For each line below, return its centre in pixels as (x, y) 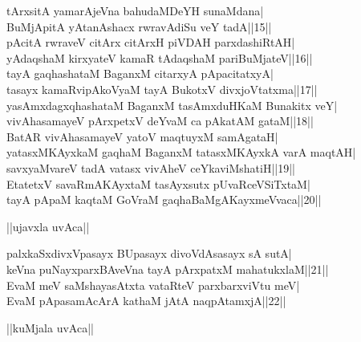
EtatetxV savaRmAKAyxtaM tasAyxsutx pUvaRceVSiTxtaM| (158, 183)
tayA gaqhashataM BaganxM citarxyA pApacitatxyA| (140, 73)
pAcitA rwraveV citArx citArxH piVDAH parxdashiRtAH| (151, 42)
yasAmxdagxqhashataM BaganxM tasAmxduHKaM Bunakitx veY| (172, 105)
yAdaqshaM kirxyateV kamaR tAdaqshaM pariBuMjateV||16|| (160, 57)
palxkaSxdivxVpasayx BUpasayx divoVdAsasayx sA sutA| (149, 253)
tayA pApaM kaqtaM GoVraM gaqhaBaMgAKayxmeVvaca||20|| (164, 199)
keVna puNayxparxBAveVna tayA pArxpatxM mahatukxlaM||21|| (168, 269)
